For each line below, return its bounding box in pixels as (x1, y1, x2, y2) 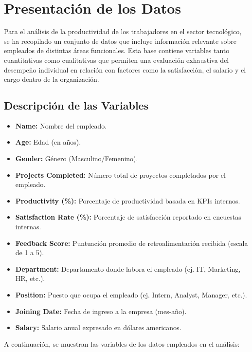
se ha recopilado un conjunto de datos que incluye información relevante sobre (4, 36, 236, 46)
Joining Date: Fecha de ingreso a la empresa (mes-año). (15, 306, 187, 316)
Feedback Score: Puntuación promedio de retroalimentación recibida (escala (15, 238, 248, 248)
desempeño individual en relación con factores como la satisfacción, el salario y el (4, 64, 246, 74)
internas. (15, 222, 41, 232)
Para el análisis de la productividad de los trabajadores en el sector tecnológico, (4, 26, 242, 37)
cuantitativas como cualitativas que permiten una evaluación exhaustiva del (4, 55, 229, 65)
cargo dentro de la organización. (4, 74, 99, 84)
